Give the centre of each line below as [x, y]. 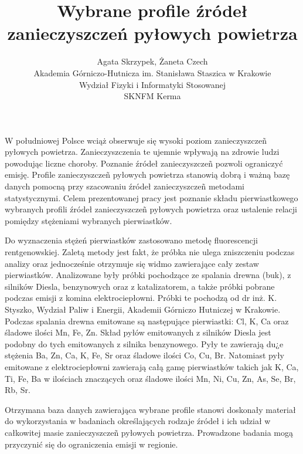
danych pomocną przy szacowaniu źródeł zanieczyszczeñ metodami [125, 186]
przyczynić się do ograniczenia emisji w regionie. [91, 444]
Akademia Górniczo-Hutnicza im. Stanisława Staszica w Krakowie [152, 72]
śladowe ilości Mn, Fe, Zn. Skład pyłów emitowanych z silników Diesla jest [138, 332]
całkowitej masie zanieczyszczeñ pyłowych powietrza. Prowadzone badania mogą [149, 432]
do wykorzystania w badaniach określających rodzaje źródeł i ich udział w [138, 421]
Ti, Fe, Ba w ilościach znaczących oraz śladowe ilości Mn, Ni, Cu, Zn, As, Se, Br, [150, 378]
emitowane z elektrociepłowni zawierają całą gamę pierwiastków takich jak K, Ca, [152, 366]
